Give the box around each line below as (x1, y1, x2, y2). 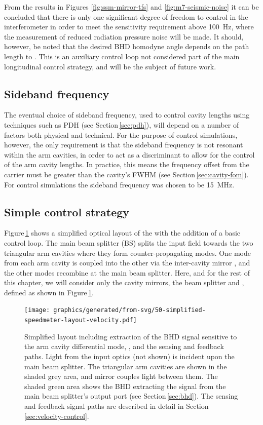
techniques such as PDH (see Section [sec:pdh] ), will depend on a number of (4, 119, 239, 130)
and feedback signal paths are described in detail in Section (24, 400, 209, 411)
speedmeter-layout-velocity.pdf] (24, 317, 137, 324)
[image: (24, 306, 50, 314)
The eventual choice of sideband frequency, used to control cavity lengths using (4, 109, 250, 120)
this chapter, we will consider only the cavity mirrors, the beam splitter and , (4, 277, 244, 288)
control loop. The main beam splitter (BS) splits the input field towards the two (4, 237, 253, 248)
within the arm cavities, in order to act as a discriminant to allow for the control (4, 149, 255, 160)
